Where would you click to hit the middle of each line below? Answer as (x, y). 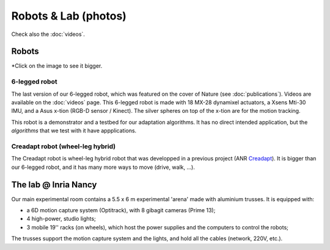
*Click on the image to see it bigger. (57, 66)
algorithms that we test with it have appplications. (74, 130)
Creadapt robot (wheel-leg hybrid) (64, 146)
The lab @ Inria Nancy (54, 184)
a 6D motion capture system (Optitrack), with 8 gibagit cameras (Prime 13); (121, 210)
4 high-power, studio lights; (61, 219)
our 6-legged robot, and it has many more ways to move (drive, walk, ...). (103, 167)
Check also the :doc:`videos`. (48, 34)
